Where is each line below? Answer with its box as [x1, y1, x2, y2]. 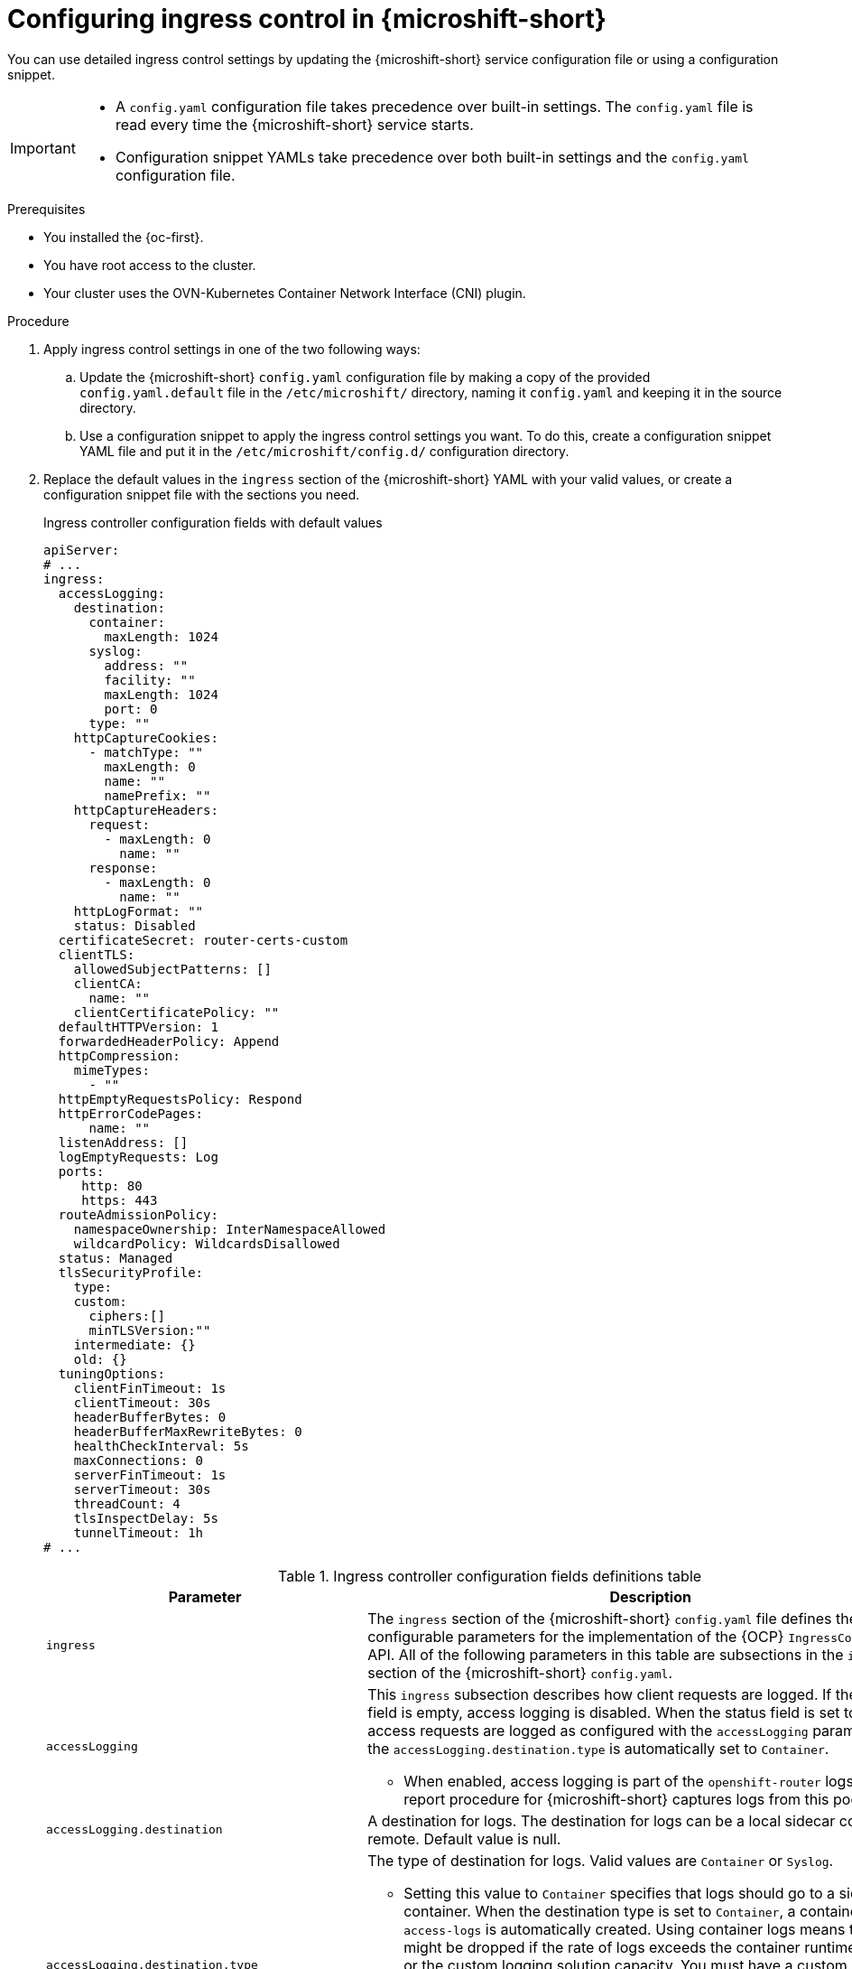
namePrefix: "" [104, 788, 211, 803]
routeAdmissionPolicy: [58, 1207, 218, 1222]
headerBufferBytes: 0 [73, 1409, 227, 1424]
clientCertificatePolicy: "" [73, 1004, 280, 1020]
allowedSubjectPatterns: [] [73, 961, 272, 976]
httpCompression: [58, 1048, 181, 1063]
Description [609, 1587, 691, 1606]
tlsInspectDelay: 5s [73, 1510, 218, 1526]
